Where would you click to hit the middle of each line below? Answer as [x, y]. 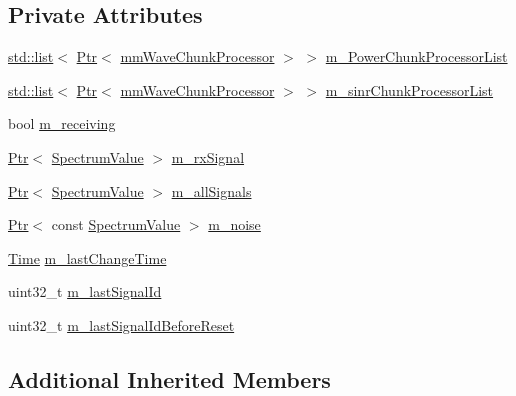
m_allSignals [211, 190]
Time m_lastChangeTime [87, 257]
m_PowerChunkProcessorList [416, 56]
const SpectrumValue [116, 224]
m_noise [234, 224]
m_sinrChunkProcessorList [409, 89]
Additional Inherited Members [169, 378]
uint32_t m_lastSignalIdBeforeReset [121, 324]
